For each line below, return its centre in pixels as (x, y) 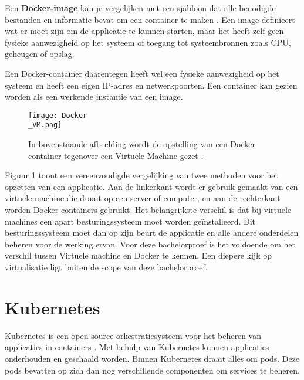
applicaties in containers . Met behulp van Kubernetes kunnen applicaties (137, 347)
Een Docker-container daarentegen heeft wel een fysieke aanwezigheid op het (142, 73)
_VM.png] (45, 125)
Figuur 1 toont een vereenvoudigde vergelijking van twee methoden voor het (141, 175)
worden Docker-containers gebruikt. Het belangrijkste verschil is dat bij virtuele (148, 210)
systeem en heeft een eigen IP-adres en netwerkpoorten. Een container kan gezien (151, 85)
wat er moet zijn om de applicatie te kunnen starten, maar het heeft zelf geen (144, 31)
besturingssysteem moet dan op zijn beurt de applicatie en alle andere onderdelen (152, 233)
